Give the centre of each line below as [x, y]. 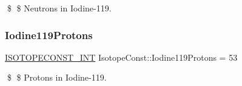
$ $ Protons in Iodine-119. [57, 77]
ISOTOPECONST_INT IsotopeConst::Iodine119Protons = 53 [121, 57]
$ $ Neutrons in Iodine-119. [59, 8]
